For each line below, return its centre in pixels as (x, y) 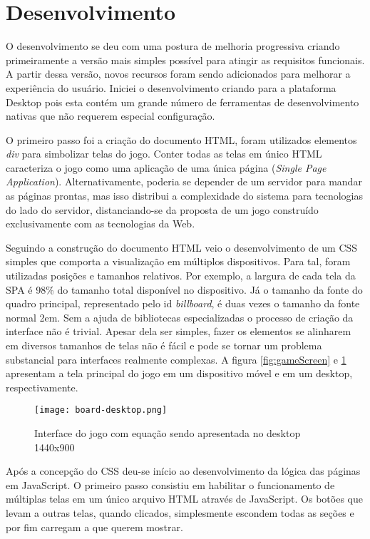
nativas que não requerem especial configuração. (111, 116)
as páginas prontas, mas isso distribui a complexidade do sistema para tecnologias (184, 196)
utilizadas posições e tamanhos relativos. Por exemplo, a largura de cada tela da (181, 276)
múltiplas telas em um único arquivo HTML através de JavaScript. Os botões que (184, 499)
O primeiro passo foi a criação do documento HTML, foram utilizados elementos (181, 139)
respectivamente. (42, 387)
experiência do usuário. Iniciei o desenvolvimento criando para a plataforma (171, 87)
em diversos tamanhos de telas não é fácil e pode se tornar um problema (164, 345)
